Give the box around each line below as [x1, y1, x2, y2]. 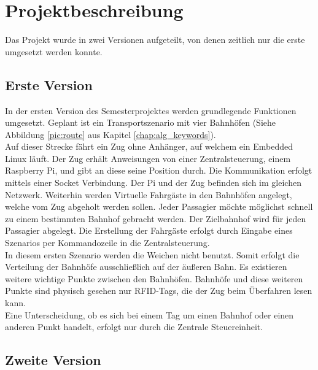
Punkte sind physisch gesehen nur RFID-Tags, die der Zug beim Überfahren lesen [5, 284, 312, 297]
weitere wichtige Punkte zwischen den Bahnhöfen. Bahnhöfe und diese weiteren [5, 272, 303, 285]
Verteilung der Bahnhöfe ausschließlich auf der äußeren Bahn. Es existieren [5, 260, 287, 273]
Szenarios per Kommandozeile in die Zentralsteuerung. [5, 236, 210, 249]
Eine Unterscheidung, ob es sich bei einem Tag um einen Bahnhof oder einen [5, 308, 294, 321]
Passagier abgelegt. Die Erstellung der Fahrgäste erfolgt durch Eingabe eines [5, 224, 293, 237]
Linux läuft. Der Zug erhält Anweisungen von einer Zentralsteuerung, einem [5, 152, 291, 164]
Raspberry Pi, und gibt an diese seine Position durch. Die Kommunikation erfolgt [5, 164, 312, 177]
